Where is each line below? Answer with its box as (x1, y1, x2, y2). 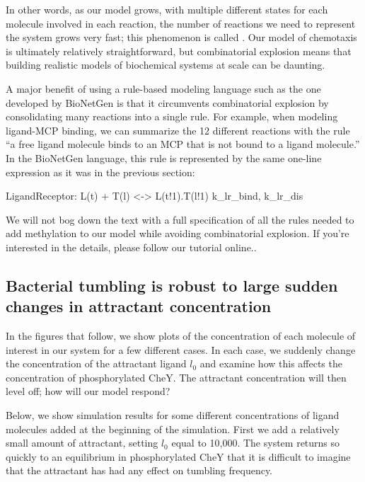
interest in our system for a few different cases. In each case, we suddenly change (6, 342, 356, 357)
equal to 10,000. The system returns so (171, 435, 340, 450)
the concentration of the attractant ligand (6, 356, 187, 371)
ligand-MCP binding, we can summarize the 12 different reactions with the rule (6, 122, 350, 137)
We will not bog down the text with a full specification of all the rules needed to (6, 212, 354, 226)
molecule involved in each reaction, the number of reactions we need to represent (6, 16, 356, 30)
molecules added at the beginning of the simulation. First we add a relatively (6, 421, 340, 436)
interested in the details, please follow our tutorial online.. (6, 239, 257, 254)
